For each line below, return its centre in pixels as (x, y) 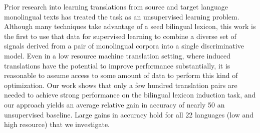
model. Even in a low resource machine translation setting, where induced (117, 55)
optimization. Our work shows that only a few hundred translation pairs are (121, 85)
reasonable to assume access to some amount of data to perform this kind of (121, 75)
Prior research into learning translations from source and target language (116, 6)
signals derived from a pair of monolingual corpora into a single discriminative (124, 46)
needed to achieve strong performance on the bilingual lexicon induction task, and (130, 95)
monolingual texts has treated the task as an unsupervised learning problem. (122, 16)
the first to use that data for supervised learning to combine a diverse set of (120, 36)
